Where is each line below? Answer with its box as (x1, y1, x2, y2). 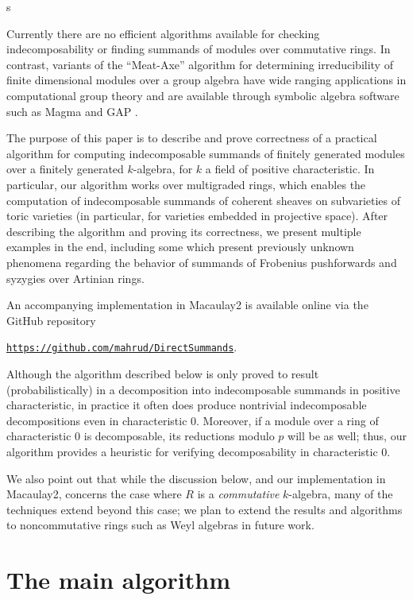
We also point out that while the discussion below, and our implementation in (6, 470, 386, 486)
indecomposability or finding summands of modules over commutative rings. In (6, 41, 391, 57)
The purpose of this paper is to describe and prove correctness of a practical (6, 130, 377, 146)
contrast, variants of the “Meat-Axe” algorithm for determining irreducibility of (6, 56, 393, 72)
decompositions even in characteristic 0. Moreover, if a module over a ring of (6, 412, 379, 428)
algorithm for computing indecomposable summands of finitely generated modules (6, 145, 405, 161)
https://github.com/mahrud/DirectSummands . (6, 339, 237, 355)
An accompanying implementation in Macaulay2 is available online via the (6, 296, 369, 313)
